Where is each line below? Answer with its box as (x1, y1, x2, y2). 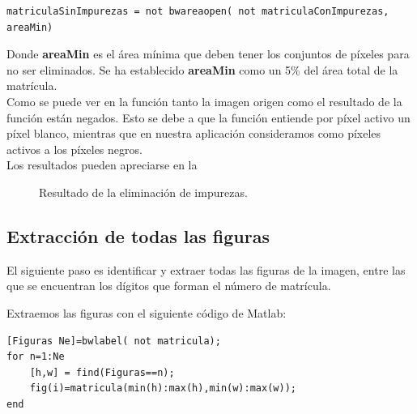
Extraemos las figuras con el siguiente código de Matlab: (6, 304, 287, 321)
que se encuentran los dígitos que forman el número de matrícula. (6, 277, 331, 294)
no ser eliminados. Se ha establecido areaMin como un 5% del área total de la (6, 61, 398, 78)
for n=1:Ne (6, 351, 65, 363)
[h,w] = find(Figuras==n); (29, 366, 175, 378)
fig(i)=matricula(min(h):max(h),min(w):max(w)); (29, 382, 296, 395)
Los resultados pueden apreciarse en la (6, 156, 198, 173)
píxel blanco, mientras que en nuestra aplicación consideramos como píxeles (6, 125, 381, 142)
